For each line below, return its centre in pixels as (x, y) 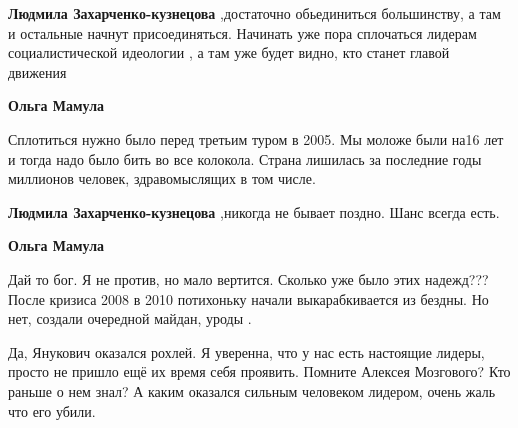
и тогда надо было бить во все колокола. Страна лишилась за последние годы (245, 158)
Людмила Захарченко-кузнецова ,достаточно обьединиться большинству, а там (254, 13)
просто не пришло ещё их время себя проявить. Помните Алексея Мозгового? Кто (259, 371)
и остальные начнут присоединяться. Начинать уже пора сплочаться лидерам (242, 32)
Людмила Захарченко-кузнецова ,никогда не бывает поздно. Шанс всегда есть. (254, 211)
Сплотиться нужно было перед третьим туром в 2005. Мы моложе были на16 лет (256, 138)
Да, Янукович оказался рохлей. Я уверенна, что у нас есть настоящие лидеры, (246, 351)
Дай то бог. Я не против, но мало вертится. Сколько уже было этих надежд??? (248, 278)
